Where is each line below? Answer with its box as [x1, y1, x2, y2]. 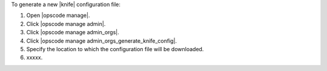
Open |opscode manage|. [26, 12, 90, 19]
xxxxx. [26, 54, 43, 61]
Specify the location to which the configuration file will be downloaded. [26, 45, 204, 52]
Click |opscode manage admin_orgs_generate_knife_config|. [26, 37, 177, 45]
